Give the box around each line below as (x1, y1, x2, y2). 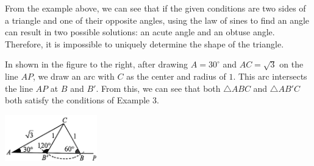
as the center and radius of (126, 69, 226, 82)
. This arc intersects (233, 69, 307, 82)
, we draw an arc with (32, 69, 115, 82)
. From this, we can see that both (96, 81, 221, 94)
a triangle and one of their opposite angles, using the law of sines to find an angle (5, 13, 310, 26)
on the (279, 58, 304, 71)
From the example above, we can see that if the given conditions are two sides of (5, 2, 306, 14)
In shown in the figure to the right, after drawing (5, 58, 188, 71)
